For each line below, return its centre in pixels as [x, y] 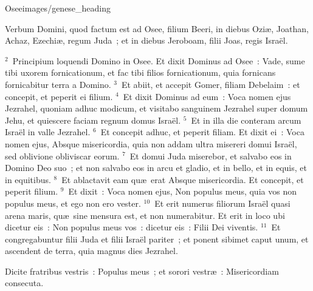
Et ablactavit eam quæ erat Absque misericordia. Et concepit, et [183, 179]
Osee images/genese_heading [58, 8]
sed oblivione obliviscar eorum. [62, 156]
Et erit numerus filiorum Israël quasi [222, 203]
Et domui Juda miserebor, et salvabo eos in [211, 156]
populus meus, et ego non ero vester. [73, 203]
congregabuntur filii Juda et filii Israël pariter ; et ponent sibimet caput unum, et [157, 239]
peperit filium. [32, 191]
